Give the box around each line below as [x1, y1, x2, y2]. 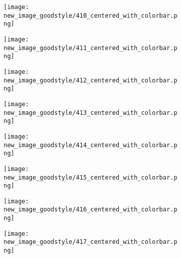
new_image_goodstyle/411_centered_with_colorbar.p [4, 44, 177, 52]
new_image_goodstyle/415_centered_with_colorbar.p [4, 174, 177, 181]
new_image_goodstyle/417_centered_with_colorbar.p [4, 238, 177, 246]
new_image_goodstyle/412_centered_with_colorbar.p [4, 76, 177, 84]
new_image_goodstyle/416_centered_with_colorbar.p [4, 206, 177, 213]
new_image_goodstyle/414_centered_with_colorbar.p [4, 141, 177, 149]
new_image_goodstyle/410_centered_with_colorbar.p [4, 12, 177, 19]
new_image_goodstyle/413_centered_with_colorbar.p [4, 109, 177, 116]
